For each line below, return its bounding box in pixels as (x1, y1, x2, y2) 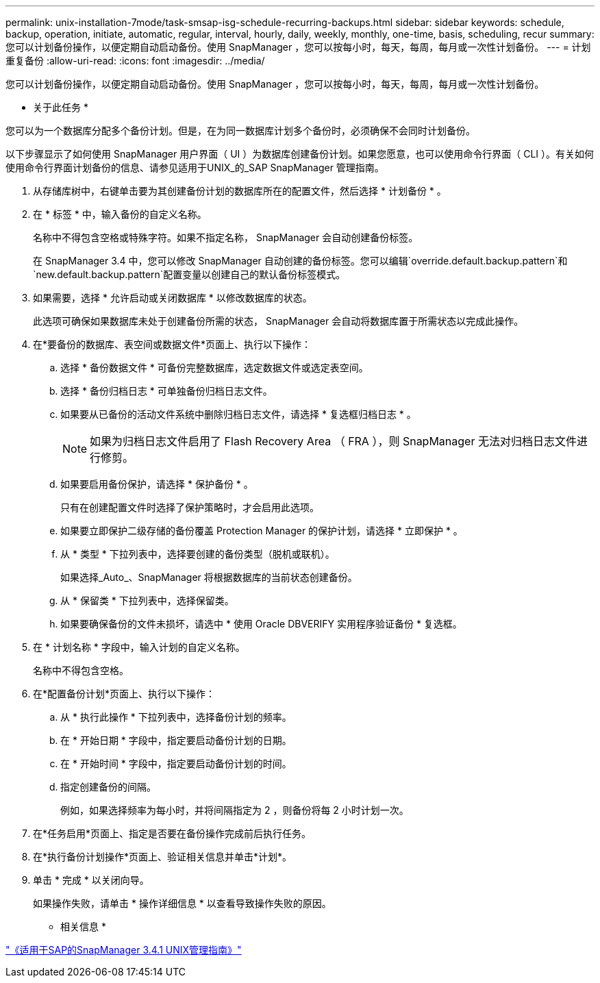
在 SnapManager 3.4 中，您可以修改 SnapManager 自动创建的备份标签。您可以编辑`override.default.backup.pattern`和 (33, 255, 568, 266)
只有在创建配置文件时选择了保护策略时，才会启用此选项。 (60, 501, 319, 513)
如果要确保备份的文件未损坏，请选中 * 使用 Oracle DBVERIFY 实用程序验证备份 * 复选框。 (60, 618, 462, 630)
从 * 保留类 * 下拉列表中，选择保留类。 (60, 595, 234, 606)
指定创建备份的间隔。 (60, 781, 156, 793)
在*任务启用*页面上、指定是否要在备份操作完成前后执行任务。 (33, 828, 312, 839)
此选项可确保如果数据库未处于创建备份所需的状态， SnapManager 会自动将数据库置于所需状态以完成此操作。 (33, 315, 524, 327)
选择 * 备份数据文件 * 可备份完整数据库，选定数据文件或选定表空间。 (60, 362, 368, 373)
